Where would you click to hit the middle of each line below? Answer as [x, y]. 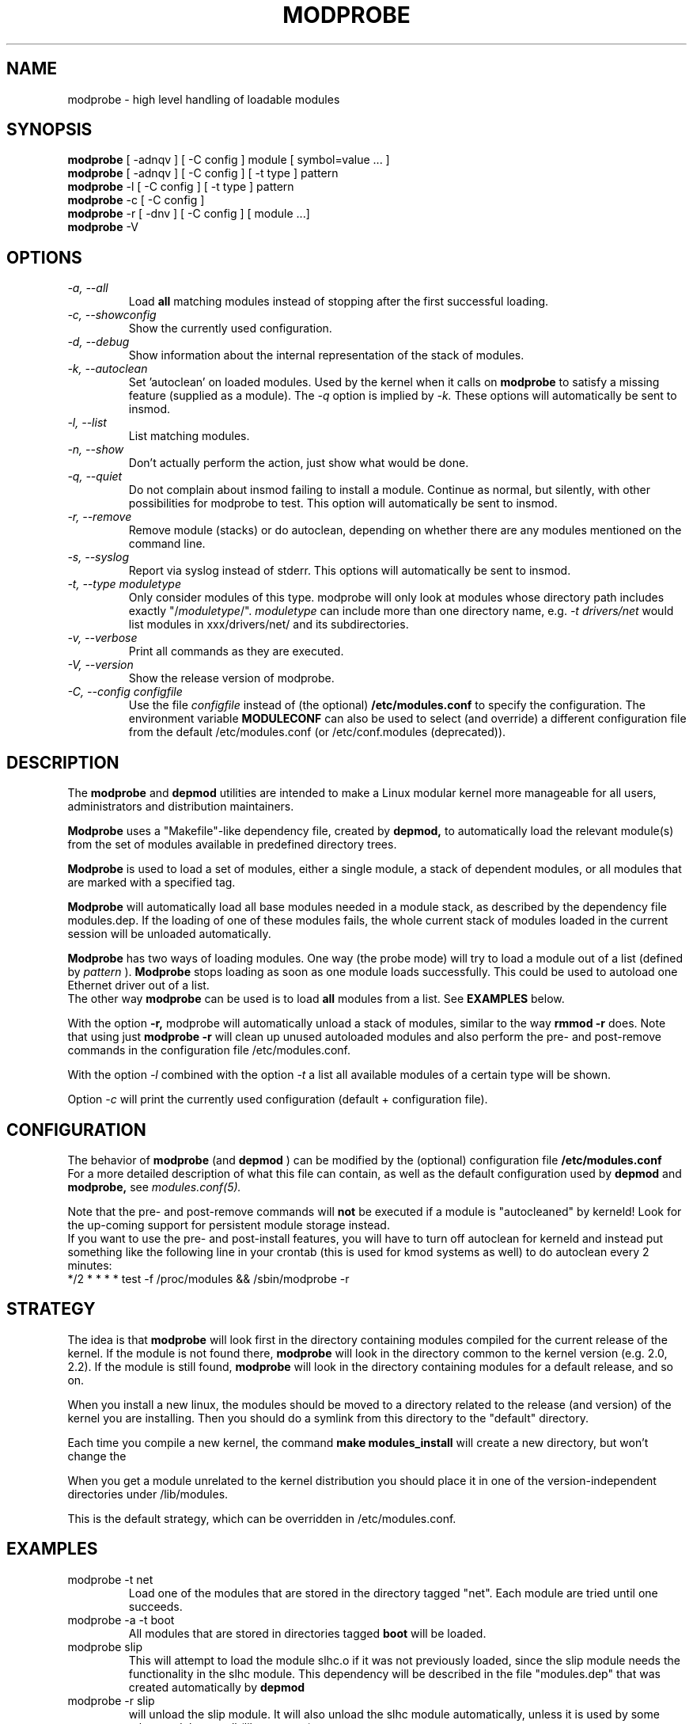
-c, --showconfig [112, 315]
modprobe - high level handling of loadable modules [204, 99]
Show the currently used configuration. [230, 328]
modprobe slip [105, 1646]
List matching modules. [189, 436]
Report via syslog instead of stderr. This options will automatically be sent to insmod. [350, 571]
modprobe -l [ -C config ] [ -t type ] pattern [181, 187]
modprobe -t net [110, 1579]
